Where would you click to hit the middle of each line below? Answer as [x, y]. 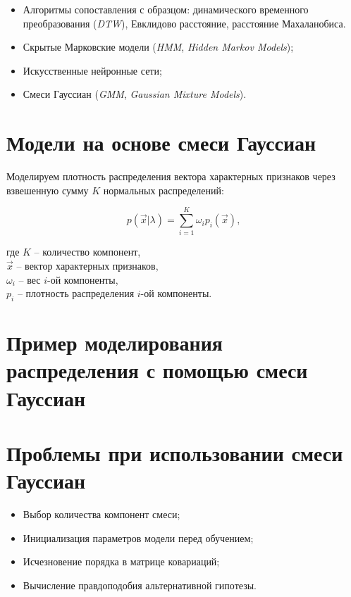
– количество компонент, [87, 252]
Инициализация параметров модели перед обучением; [138, 538]
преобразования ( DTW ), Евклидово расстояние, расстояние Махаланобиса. [184, 23]
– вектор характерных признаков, [87, 265]
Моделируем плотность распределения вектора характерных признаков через [171, 176]
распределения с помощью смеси [157, 370]
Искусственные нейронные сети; [92, 70]
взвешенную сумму [48, 190]
